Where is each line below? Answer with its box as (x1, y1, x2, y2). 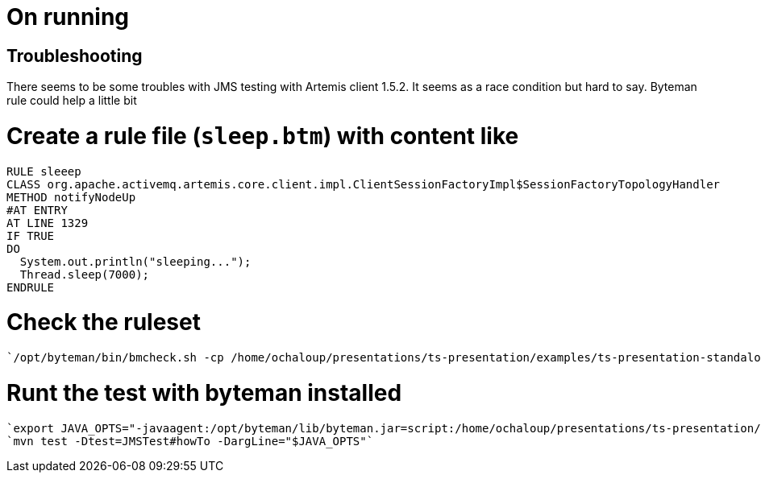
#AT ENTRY (6, 203, 68, 217)
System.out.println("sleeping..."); (19, 254, 252, 268)
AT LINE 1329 (6, 216, 89, 229)
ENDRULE (6, 280, 55, 294)
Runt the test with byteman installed (6, 378, 402, 407)
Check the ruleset (6, 308, 201, 337)
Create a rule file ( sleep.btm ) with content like (6, 122, 519, 150)
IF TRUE (6, 229, 55, 242)
